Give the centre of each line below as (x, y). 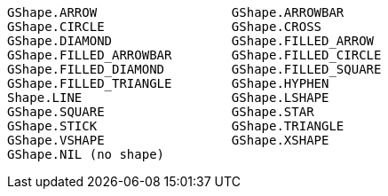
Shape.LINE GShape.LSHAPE (168, 98)
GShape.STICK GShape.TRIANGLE (176, 126)
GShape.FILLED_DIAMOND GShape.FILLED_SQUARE (194, 69)
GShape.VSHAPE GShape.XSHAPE (168, 140)
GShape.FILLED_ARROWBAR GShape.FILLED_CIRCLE (194, 55)
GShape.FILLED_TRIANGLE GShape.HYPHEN (168, 83)
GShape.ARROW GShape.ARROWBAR (176, 12)
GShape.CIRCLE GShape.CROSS (165, 27)
